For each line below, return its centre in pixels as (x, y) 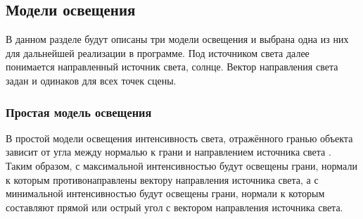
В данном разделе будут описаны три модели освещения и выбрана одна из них (177, 39)
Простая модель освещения (79, 112)
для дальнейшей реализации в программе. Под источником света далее (158, 52)
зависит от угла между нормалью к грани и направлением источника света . (168, 152)
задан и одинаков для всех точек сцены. (91, 80)
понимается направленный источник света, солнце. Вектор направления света (172, 67)
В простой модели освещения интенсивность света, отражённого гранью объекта (179, 138)
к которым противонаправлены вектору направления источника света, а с (162, 179)
